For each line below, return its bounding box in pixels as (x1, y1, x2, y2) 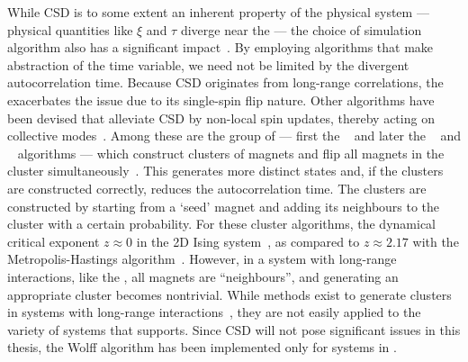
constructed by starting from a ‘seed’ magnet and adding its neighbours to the (7, 196, 440, 215)
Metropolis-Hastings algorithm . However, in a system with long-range (7, 249, 397, 268)
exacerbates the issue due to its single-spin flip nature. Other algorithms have (7, 90, 435, 109)
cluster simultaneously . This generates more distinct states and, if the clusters (7, 161, 444, 180)
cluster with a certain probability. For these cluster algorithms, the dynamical (7, 214, 436, 233)
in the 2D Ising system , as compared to (136, 231, 360, 250)
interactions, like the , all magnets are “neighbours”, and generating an (7, 267, 399, 285)
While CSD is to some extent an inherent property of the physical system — (7, 3, 429, 21)
